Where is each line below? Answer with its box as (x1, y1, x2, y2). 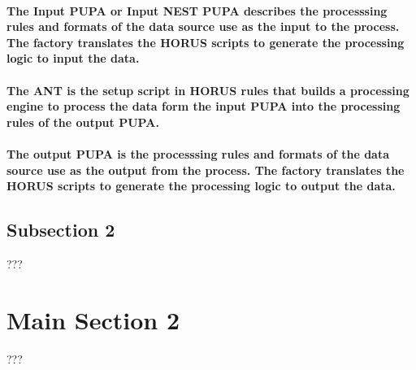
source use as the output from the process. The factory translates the (6, 161, 405, 178)
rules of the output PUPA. (6, 113, 159, 130)
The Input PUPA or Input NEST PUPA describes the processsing (6, 2, 388, 19)
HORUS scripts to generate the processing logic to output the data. (6, 177, 396, 194)
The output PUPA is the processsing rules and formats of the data (6, 145, 390, 162)
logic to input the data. (6, 50, 140, 67)
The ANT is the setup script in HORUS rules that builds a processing (6, 81, 409, 98)
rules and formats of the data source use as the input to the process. (6, 18, 400, 35)
